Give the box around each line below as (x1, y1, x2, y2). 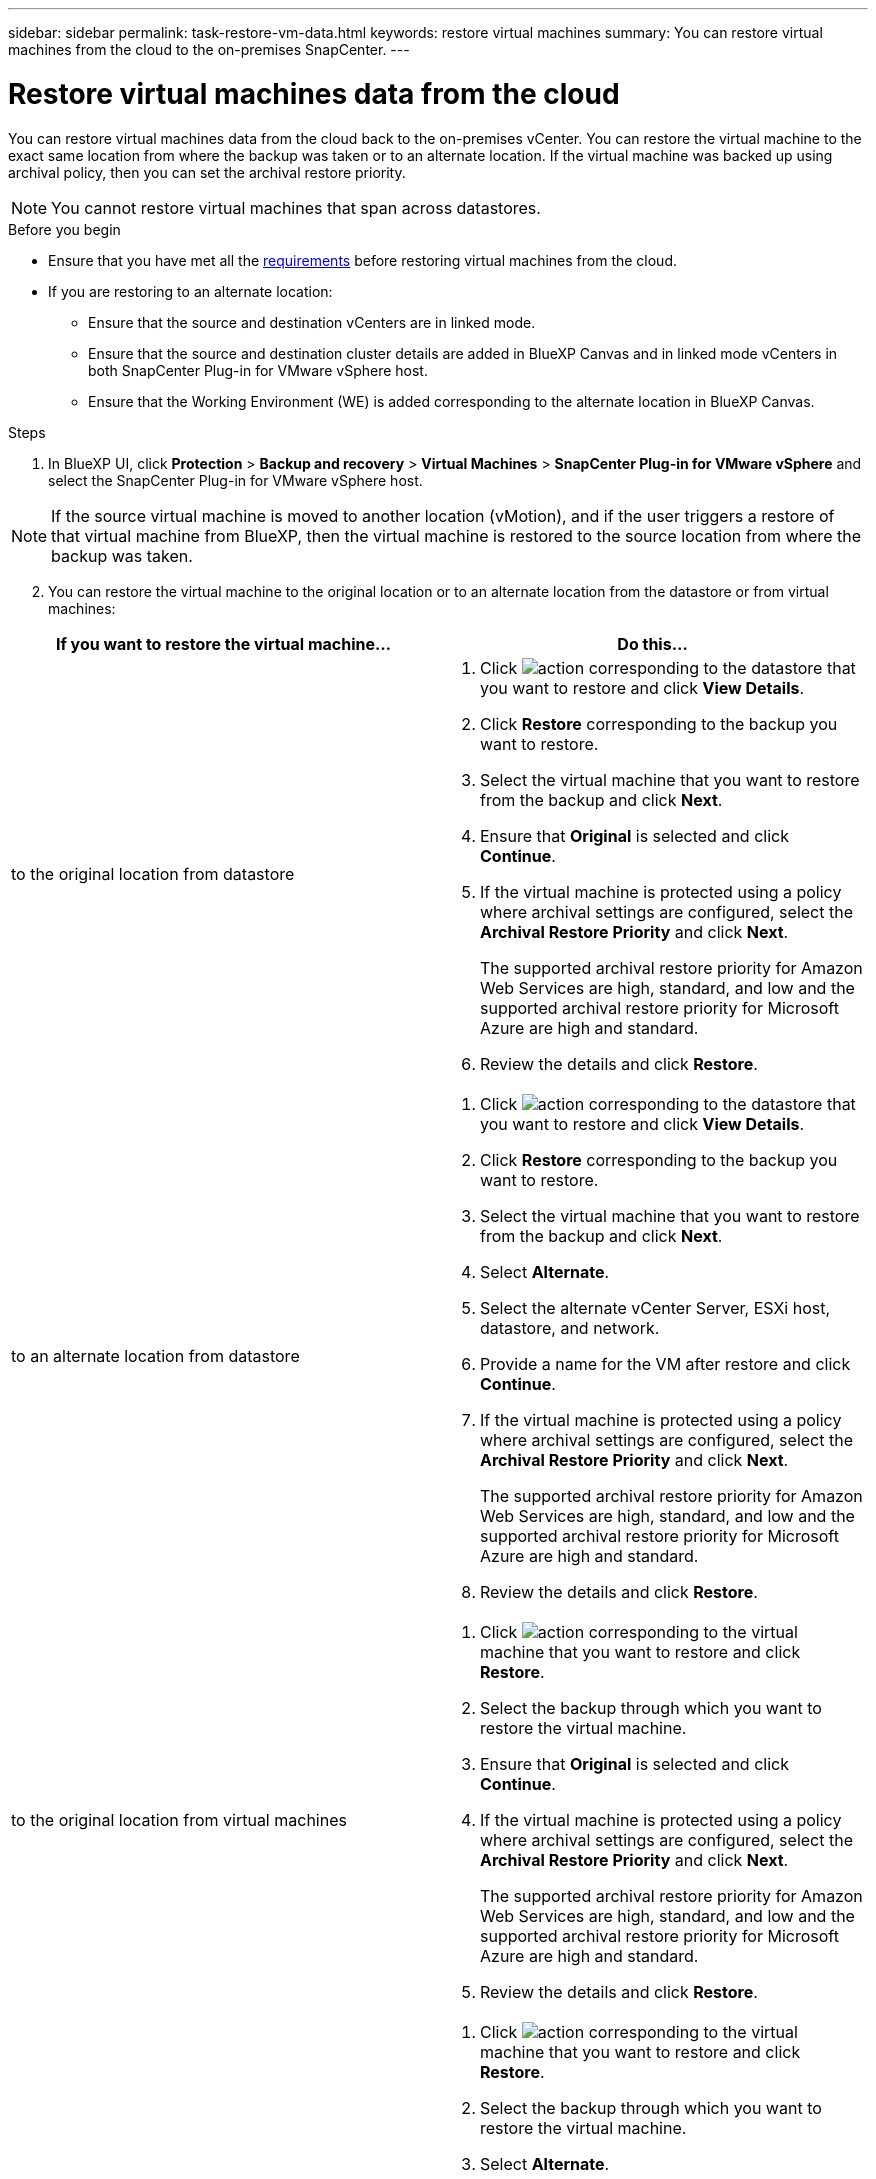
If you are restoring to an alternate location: (48, 282, 333, 300)
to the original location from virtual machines (11, 1809, 347, 1830)
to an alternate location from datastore (11, 1345, 300, 1366)
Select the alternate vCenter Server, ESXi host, (480, 1297, 831, 1318)
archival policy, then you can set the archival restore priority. (8, 163, 406, 181)
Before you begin (8, 220, 121, 238)
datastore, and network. (480, 1317, 660, 1338)
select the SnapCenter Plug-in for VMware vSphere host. (48, 471, 423, 489)
